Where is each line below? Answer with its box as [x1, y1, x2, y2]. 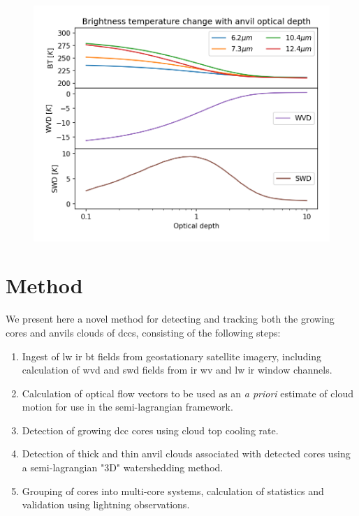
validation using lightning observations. [22, 497, 190, 512]
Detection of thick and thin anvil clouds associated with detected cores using [22, 446, 351, 461]
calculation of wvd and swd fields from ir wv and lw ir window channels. [22, 362, 332, 377]
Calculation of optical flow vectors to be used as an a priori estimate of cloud [22, 385, 353, 400]
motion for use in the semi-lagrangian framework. [22, 399, 233, 414]
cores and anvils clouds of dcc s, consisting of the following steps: [6, 325, 281, 339]
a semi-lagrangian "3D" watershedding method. [22, 460, 224, 475]
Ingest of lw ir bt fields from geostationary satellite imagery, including [22, 348, 322, 363]
